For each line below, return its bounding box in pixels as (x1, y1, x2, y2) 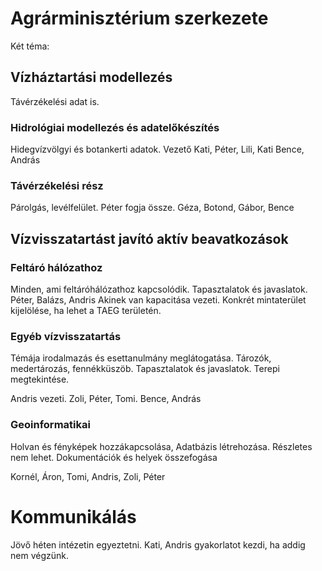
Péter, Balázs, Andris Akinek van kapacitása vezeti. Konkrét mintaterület (10, 294, 307, 306)
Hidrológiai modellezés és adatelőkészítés (10, 120, 220, 134)
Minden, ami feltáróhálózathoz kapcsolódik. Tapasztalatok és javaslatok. (10, 283, 308, 296)
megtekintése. (10, 373, 70, 386)
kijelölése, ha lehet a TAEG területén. (10, 305, 162, 317)
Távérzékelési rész (10, 178, 104, 192)
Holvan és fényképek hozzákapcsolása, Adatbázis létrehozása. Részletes (10, 440, 313, 452)
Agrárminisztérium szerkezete (10, 7, 269, 30)
